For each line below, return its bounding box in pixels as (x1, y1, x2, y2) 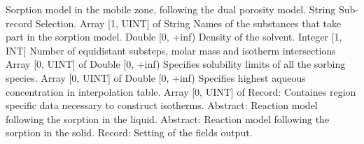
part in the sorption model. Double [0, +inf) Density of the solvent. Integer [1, (6, 29, 342, 44)
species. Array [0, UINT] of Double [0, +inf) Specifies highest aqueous (6, 70, 306, 85)
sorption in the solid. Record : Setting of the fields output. (6, 125, 253, 140)
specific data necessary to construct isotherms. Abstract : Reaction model (6, 98, 318, 113)
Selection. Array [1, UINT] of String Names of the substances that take (35, 15, 342, 30)
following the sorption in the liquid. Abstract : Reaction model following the (6, 111, 330, 126)
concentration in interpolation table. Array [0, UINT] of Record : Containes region (6, 84, 356, 99)
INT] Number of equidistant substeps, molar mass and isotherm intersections (6, 43, 336, 57)
